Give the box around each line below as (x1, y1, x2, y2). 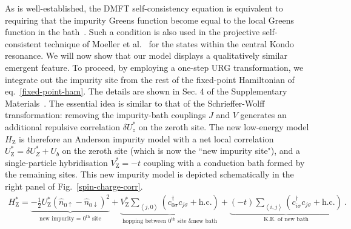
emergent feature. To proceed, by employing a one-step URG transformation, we (5, 61, 304, 73)
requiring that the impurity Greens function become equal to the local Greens (5, 13, 294, 26)
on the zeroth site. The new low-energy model (138, 120, 309, 133)
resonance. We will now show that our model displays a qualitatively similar (5, 49, 288, 62)
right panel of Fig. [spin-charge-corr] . (5, 179, 143, 192)
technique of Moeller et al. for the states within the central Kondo (44, 37, 294, 50)
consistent (5, 37, 42, 50)
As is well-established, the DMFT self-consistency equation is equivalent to (5, 2, 283, 14)
